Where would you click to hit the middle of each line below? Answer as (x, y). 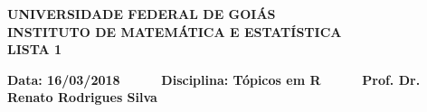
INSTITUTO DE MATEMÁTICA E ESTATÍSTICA (175, 31)
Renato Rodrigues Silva (82, 97)
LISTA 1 (35, 49)
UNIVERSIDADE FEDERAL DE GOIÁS (142, 14)
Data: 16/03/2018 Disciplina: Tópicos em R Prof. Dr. (214, 79)
